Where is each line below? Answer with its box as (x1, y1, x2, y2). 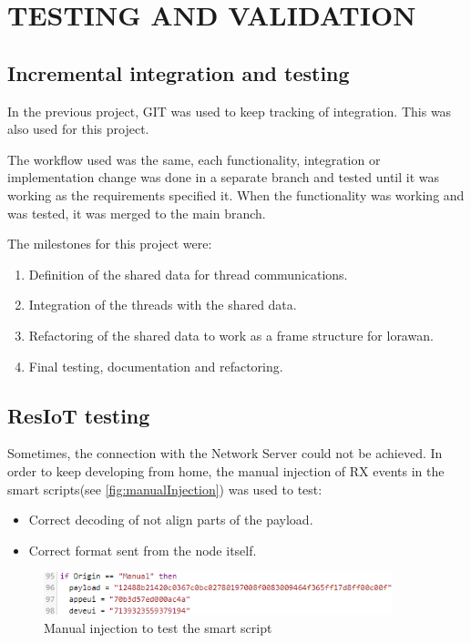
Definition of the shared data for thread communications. (28, 264, 348, 283)
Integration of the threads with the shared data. (28, 295, 297, 314)
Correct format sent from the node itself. (28, 540, 257, 559)
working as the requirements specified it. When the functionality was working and (7, 185, 465, 204)
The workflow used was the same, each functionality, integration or (7, 149, 381, 168)
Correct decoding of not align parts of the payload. (28, 510, 313, 529)
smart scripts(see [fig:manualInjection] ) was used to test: (7, 479, 323, 498)
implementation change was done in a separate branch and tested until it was (7, 168, 440, 187)
